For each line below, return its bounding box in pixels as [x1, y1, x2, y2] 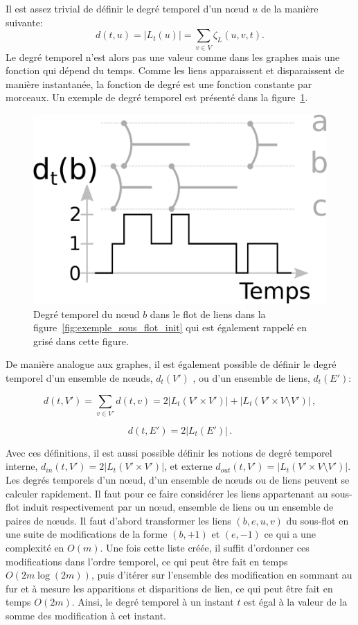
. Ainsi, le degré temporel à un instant [71, 595, 234, 609]
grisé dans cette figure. [33, 333, 129, 348]
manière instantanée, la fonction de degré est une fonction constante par [6, 76, 312, 91]
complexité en [6, 540, 64, 555]
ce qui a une [264, 527, 316, 541]
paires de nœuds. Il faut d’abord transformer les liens [6, 513, 231, 527]
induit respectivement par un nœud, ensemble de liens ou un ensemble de [22, 500, 334, 514]
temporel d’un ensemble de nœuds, [6, 370, 153, 385]
